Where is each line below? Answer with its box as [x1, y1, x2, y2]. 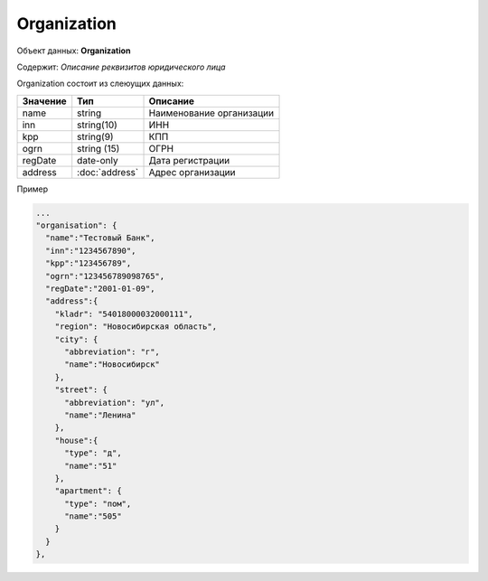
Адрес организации [148, 165, 236, 178]
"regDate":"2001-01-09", [45, 284, 155, 294]
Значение [22, 95, 67, 108]
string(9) [77, 130, 114, 143]
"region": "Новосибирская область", [54, 322, 217, 332]
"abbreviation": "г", [64, 347, 160, 357]
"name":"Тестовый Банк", [45, 233, 155, 243]
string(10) [77, 118, 117, 131]
